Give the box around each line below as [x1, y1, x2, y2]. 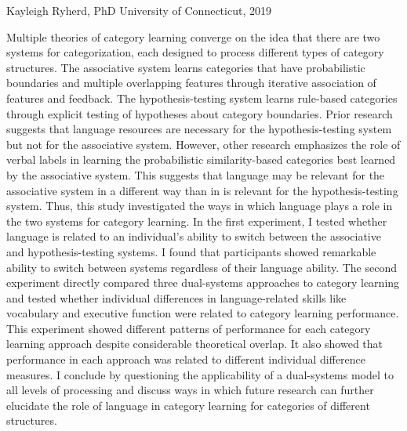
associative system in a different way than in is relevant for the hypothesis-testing [6, 182, 398, 198]
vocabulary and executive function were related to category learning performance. [6, 305, 399, 321]
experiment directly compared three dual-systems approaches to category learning [6, 274, 400, 291]
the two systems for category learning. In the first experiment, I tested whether [6, 212, 387, 229]
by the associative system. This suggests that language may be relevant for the [6, 166, 385, 183]
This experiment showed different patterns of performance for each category [6, 320, 371, 336]
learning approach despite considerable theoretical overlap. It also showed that [6, 335, 383, 352]
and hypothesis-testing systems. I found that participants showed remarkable [6, 243, 376, 259]
